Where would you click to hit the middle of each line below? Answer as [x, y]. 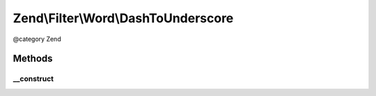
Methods [33, 59]
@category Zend [37, 39]
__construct [33, 79]
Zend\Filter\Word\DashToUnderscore [123, 18]
